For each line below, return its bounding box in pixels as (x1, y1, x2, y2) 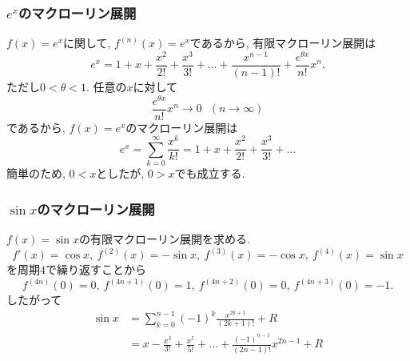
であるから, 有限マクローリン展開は (189, 34, 376, 51)
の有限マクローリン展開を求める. (78, 230, 250, 247)
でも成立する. (174, 165, 245, 182)
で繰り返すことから (46, 261, 146, 277)
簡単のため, (6, 165, 66, 182)
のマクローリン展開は (125, 118, 238, 135)
